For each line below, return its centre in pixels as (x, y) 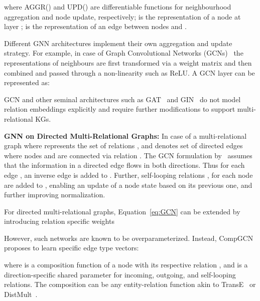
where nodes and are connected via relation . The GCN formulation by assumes (128, 155)
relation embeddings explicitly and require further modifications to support (120, 109)
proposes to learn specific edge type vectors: (72, 248)
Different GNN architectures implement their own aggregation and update (118, 43)
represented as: (27, 82)
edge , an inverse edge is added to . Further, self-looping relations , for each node (128, 175)
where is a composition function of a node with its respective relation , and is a (126, 265)
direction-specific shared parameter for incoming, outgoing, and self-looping (120, 274)
